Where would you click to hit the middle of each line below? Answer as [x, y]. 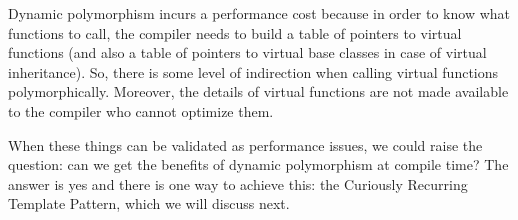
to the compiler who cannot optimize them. [141, 110]
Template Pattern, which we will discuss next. [149, 203]
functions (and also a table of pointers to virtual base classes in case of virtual [247, 52]
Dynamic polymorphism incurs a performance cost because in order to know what [259, 13]
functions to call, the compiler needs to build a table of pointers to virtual [235, 32]
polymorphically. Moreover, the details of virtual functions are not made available [258, 91]
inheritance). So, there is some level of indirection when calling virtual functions [253, 71]
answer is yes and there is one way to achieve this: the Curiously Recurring [238, 183]
